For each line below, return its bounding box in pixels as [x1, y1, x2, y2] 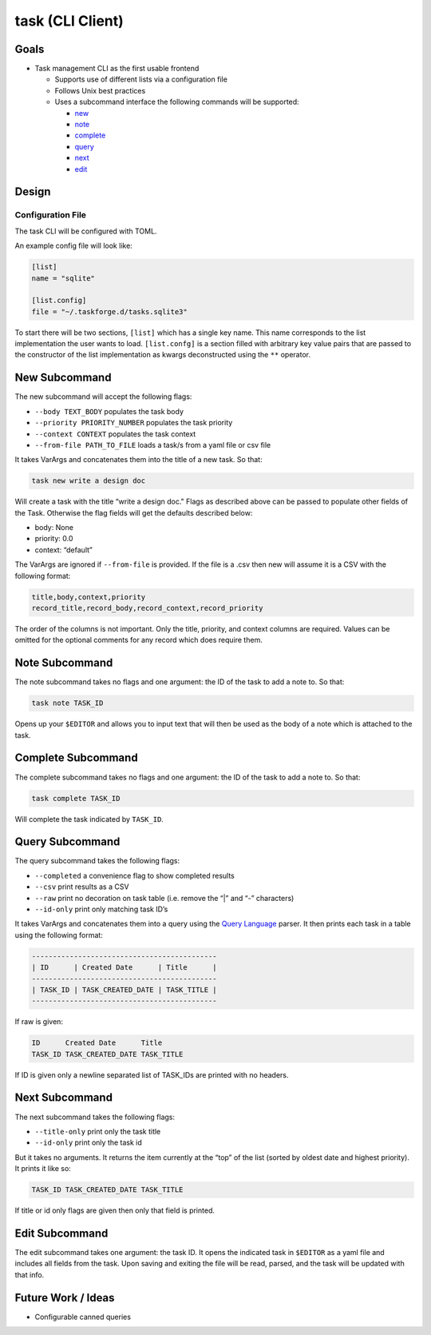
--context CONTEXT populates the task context [34, 428, 196, 439]
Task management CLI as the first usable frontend [34, 64, 200, 74]
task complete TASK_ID [31, 794, 121, 803]
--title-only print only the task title [34, 1126, 161, 1136]
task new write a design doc [31, 476, 146, 485]
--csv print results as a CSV [34, 882, 129, 891]
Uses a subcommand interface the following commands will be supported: [54, 97, 299, 107]
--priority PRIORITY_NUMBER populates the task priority [34, 418, 233, 428]
